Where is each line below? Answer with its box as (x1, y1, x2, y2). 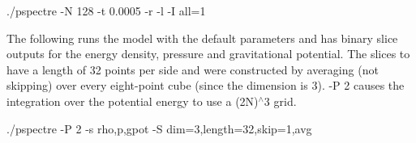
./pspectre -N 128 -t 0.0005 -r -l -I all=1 (6, 2, 206, 19)
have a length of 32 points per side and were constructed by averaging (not (6, 61, 379, 78)
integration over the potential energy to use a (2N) (6, 92, 259, 109)
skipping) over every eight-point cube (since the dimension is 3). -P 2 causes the (6, 77, 405, 94)
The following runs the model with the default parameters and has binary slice (6, 29, 398, 46)
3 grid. (264, 92, 297, 109)
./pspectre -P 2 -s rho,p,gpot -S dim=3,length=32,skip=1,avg (6, 120, 312, 137)
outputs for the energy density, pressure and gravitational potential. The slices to (6, 45, 410, 62)
